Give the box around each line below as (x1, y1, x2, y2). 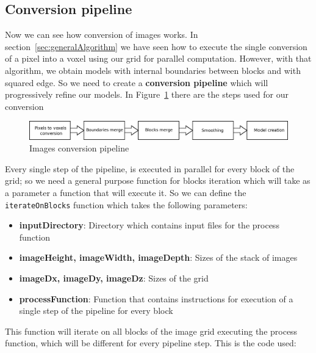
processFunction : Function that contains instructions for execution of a (19, 292, 293, 305)
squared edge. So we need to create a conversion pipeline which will (5, 76, 268, 89)
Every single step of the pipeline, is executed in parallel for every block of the (5, 162, 295, 175)
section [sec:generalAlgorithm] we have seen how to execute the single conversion (5, 40, 307, 53)
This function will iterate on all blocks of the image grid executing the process (5, 324, 298, 337)
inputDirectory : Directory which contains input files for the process (19, 219, 279, 231)
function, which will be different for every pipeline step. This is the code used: (5, 337, 296, 349)
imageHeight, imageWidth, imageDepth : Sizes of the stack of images (19, 251, 298, 264)
